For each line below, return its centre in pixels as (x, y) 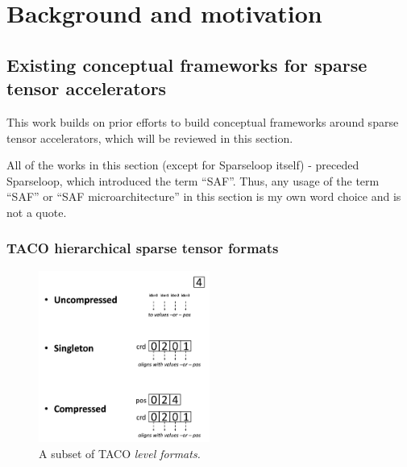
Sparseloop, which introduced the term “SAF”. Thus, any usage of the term (193, 180)
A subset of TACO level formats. (120, 453)
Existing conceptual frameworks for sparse (187, 64)
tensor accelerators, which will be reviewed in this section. (150, 138)
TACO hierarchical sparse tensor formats (143, 248)
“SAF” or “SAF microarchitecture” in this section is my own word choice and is (204, 196)
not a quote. (37, 212)
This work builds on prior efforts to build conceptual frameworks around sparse (203, 121)
